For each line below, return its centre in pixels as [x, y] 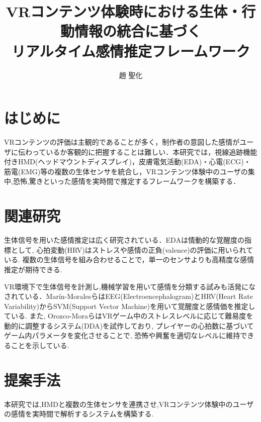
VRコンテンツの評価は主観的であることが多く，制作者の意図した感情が [122, 142]
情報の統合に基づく [138, 31]
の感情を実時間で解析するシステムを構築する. [79, 414]
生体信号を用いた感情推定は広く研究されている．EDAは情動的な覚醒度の [124, 240]
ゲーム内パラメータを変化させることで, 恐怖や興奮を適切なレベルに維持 [122, 335]
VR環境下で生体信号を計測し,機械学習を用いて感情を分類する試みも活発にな [130, 286]
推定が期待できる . [33, 269]
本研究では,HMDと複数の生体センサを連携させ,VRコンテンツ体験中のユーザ [129, 404]
